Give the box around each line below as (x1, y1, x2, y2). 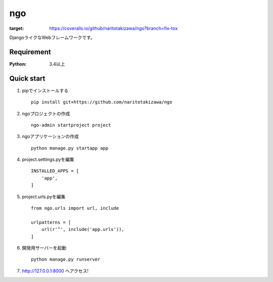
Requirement (9, 48, 52, 56)
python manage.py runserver (31, 257, 101, 262)
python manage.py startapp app (31, 145, 109, 151)
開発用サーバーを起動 (22, 245, 67, 251)
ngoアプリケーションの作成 (22, 133, 79, 139)
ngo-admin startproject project (31, 122, 111, 128)
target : (9, 25, 24, 31)
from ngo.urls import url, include (31, 205, 119, 211)
